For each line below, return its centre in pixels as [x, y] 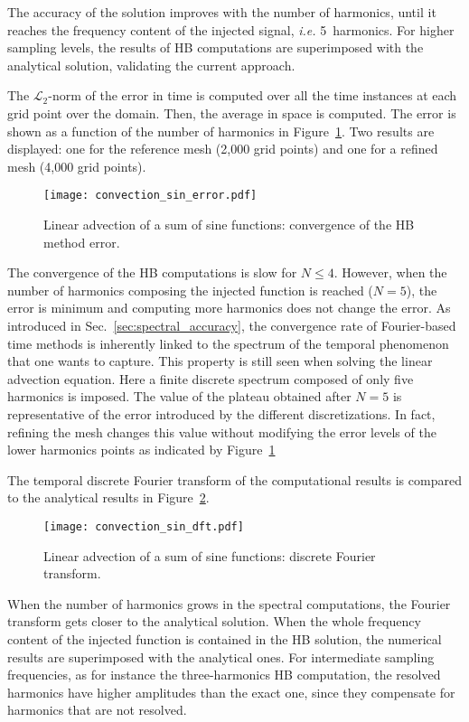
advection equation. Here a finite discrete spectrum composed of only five [211, 378]
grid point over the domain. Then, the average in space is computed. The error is [232, 113]
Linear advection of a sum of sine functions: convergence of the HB [229, 224]
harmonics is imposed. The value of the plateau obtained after [179, 396]
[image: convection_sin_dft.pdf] [144, 526]
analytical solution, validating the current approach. [151, 65]
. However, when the [390, 272]
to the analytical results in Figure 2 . [108, 497]
